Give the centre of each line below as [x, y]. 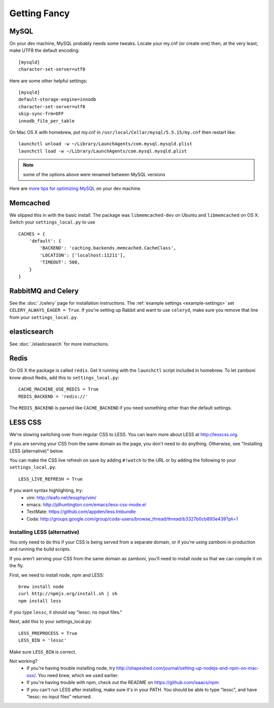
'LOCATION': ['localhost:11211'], [83, 255]
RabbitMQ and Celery [44, 291]
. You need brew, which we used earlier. [77, 675]
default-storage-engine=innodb [57, 100]
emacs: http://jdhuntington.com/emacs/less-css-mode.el [86, 505]
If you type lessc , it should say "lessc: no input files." [66, 613]
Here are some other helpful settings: [48, 81]
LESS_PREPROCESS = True [48, 633]
